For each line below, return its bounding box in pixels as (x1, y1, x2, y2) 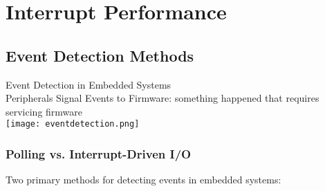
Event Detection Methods (6, 44, 194, 66)
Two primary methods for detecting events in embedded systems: (6, 172, 281, 187)
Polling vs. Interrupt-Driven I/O (6, 145, 192, 162)
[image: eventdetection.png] (6, 119, 140, 129)
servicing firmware (6, 104, 83, 118)
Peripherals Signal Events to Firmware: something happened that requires (6, 91, 319, 105)
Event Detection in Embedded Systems (6, 77, 171, 91)
